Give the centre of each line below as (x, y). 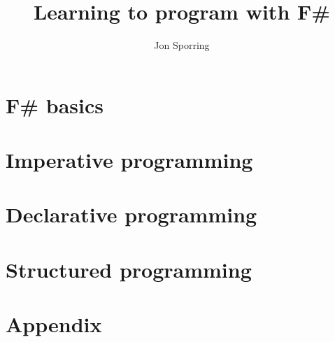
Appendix (54, 324)
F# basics (55, 105)
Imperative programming (129, 160)
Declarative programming (131, 214)
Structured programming (129, 269)
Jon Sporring (182, 45)
